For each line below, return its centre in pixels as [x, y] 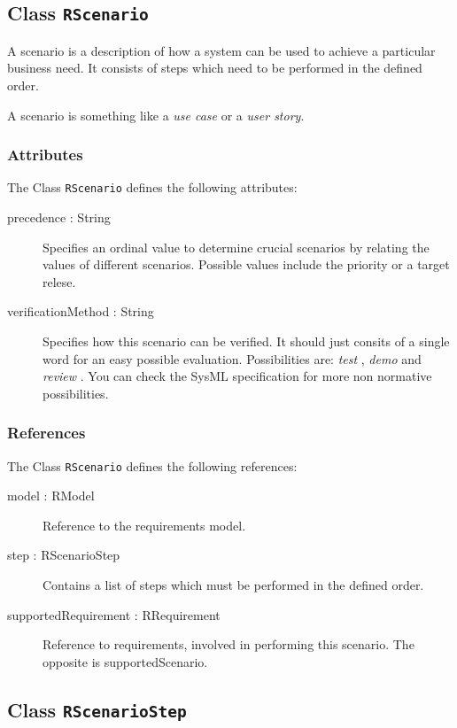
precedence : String [59, 217]
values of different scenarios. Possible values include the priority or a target [246, 264]
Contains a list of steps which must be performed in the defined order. [233, 585]
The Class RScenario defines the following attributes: [152, 187]
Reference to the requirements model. [144, 525]
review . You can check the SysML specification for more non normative [237, 376]
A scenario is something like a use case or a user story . [156, 115]
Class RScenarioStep [97, 709]
